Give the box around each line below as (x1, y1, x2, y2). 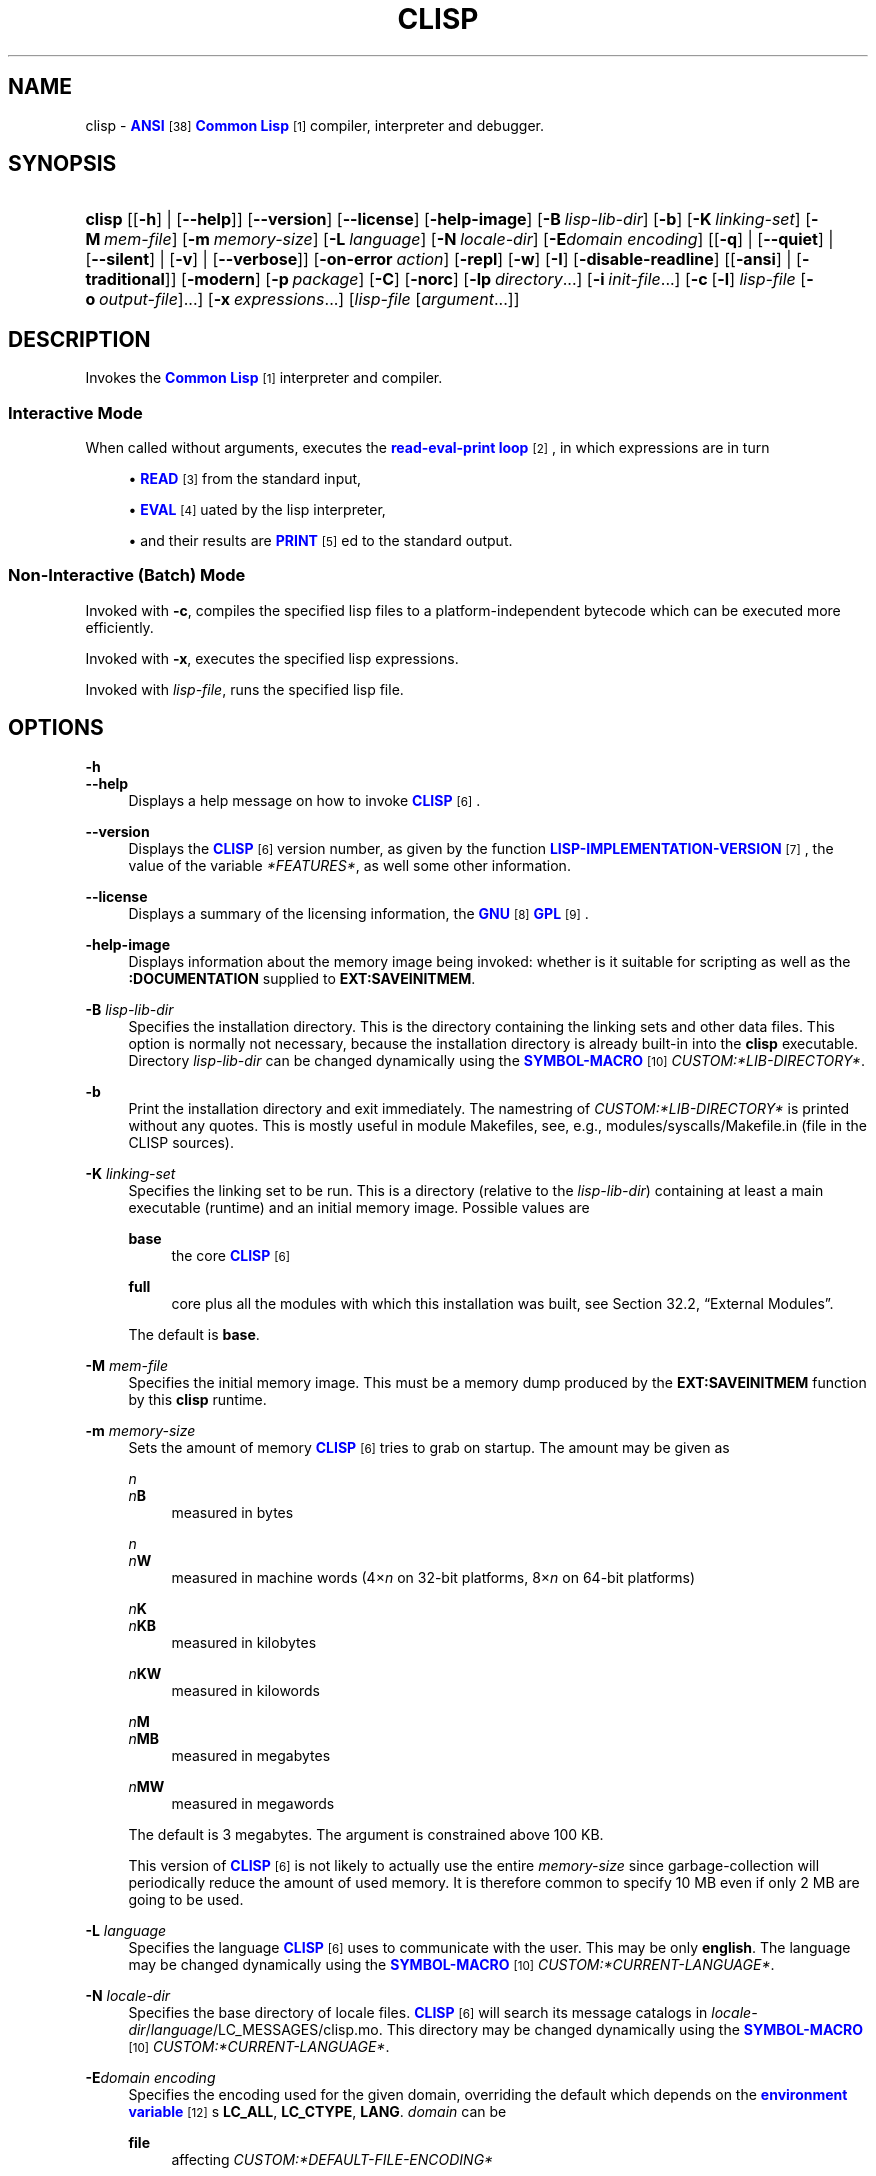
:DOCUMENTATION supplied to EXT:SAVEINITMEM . (128, 969, 476, 987)
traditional (85, 269, 165, 290)
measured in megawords (171, 1794, 335, 1812)
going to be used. (128, 1890, 244, 1908)
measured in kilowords (171, 1681, 320, 1699)
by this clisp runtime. (128, 1390, 267, 1408)
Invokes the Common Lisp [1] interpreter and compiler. (85, 369, 443, 387)
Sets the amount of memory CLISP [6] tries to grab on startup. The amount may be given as (128, 1438, 730, 1456)
